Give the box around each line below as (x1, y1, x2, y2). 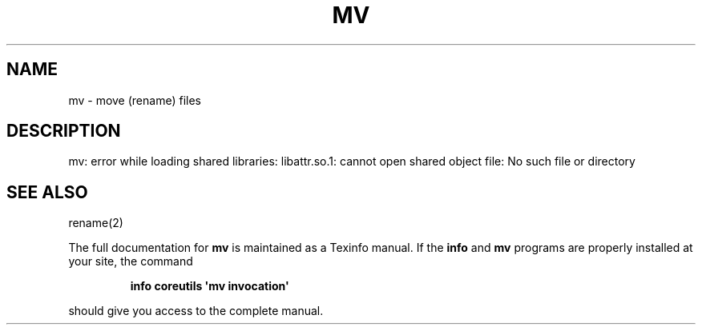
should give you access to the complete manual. (68, 304, 324, 318)
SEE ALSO (6, 181, 88, 202)
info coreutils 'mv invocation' (130, 279, 289, 293)
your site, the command (68, 254, 193, 269)
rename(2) (68, 216, 123, 230)
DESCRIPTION (6, 121, 121, 142)
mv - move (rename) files (68, 93, 201, 107)
